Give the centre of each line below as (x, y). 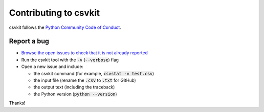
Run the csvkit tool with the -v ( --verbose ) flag (70, 60)
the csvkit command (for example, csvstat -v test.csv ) (94, 73)
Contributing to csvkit (55, 13)
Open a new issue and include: (52, 67)
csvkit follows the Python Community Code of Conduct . (65, 27)
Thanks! (17, 103)
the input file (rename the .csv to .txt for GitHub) (85, 80)
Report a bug (29, 41)
